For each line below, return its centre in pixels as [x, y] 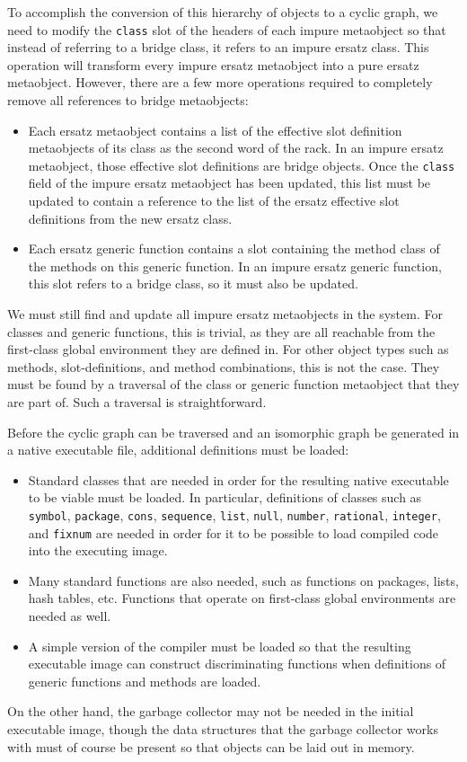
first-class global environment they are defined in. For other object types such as [228, 349]
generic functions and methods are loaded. [145, 681]
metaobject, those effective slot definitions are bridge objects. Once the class [242, 165]
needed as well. [70, 616]
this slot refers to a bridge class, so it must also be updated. [193, 284]
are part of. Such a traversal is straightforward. [137, 402]
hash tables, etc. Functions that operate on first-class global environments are [242, 598]
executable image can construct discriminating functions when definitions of [237, 664]
